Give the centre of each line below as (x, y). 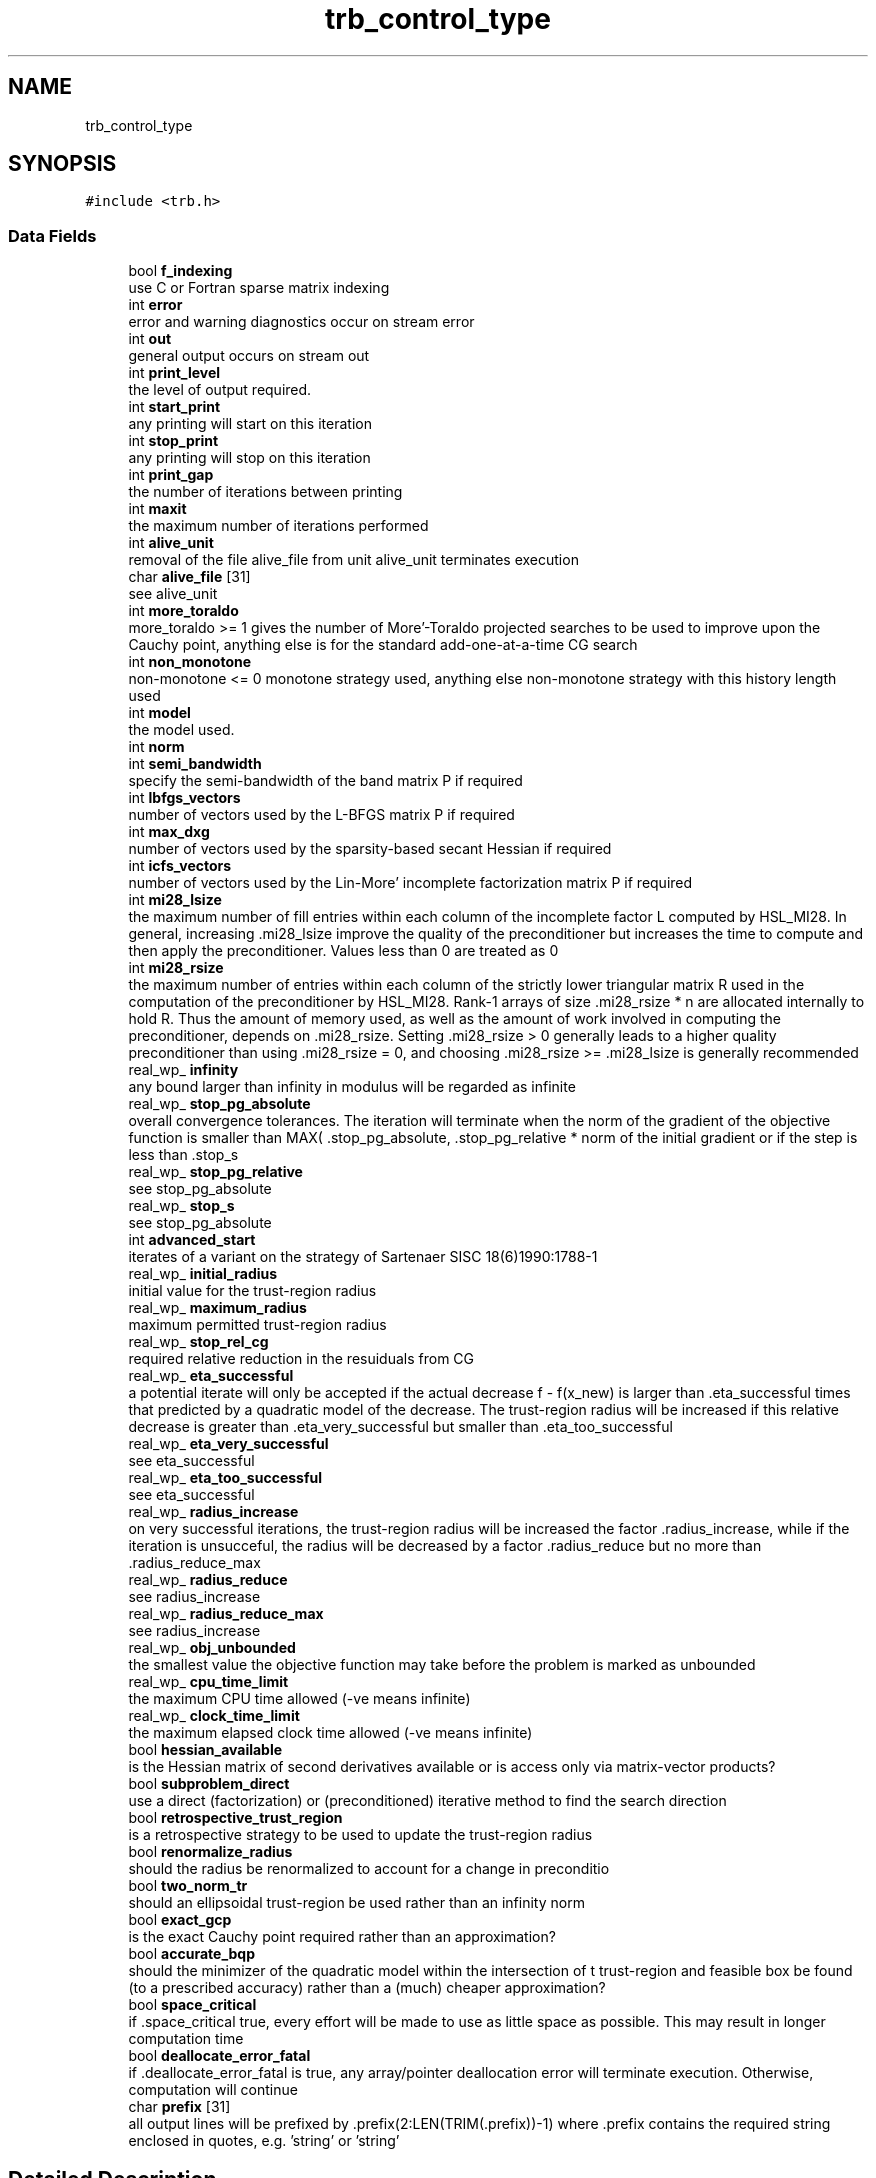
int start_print (174, 407)
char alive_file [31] (189, 577)
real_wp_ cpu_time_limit (208, 1682)
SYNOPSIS (62, 164)
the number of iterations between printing (265, 492)
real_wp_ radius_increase (213, 1512)
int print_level (174, 373)
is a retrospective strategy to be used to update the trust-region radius (360, 1835)
